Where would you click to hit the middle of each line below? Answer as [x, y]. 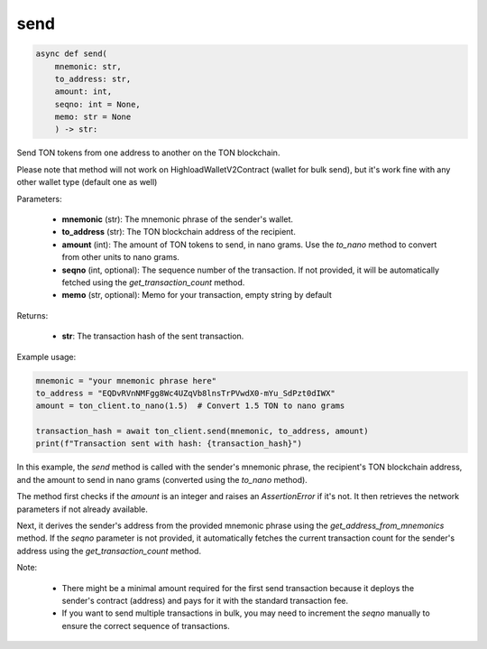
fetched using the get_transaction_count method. [153, 282]
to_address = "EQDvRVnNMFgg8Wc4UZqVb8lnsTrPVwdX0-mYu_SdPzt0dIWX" [185, 393]
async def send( [72, 54]
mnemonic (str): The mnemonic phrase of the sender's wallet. [177, 219]
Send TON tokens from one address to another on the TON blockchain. [148, 153]
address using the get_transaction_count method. [109, 551]
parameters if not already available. [83, 509]
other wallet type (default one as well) [87, 182]
